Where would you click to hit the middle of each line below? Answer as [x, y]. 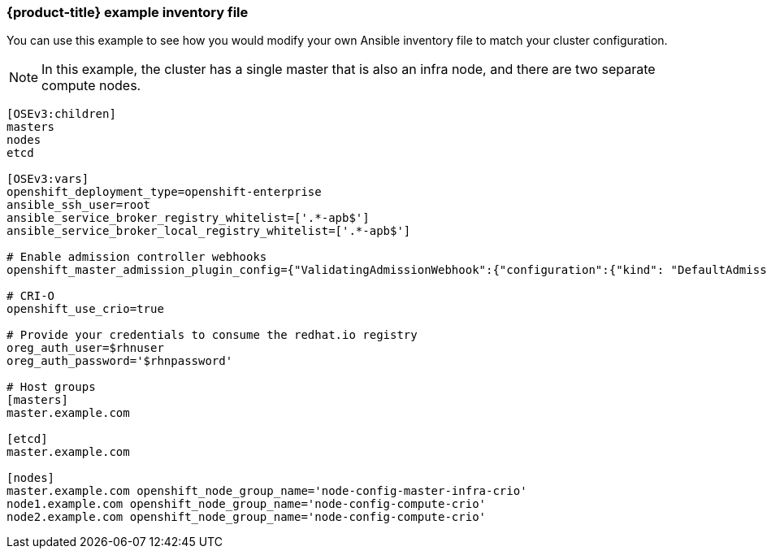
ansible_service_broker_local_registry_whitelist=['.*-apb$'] [209, 231]
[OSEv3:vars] [48, 179]
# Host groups [51, 387]
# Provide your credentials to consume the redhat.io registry [212, 335]
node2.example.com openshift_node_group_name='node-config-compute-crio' [247, 517]
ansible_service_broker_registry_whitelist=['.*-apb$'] [188, 218]
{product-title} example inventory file [128, 12]
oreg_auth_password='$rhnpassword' [120, 361]
